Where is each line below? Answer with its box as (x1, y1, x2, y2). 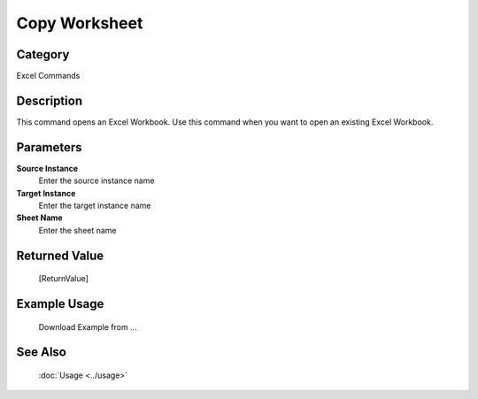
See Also (16, 345, 66, 360)
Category (16, 47, 70, 62)
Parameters (16, 140, 82, 155)
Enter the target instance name (38, 200, 151, 211)
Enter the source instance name (38, 175, 155, 186)
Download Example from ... (38, 321, 137, 332)
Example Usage (16, 296, 104, 311)
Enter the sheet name (38, 225, 117, 235)
